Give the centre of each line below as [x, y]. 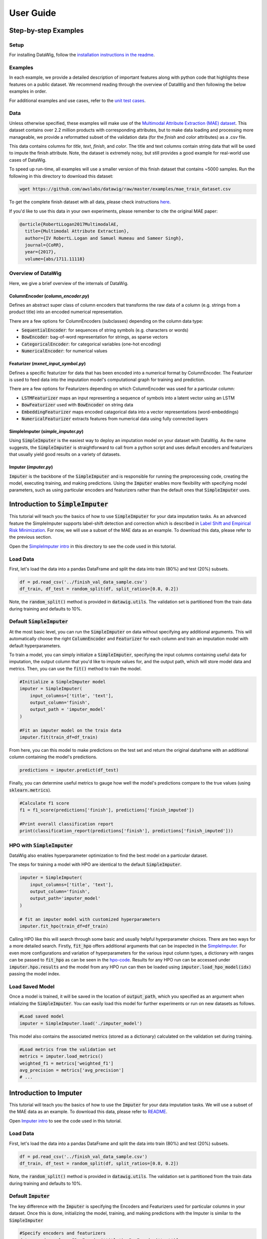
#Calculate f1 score [44, 803]
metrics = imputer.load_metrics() [61, 1056]
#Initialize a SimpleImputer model [63, 682]
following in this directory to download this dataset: [61, 176]
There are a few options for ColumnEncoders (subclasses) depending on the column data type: [106, 321]
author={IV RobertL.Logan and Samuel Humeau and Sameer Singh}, [104, 238]
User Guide [33, 13]
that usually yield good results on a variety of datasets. [65, 454]
